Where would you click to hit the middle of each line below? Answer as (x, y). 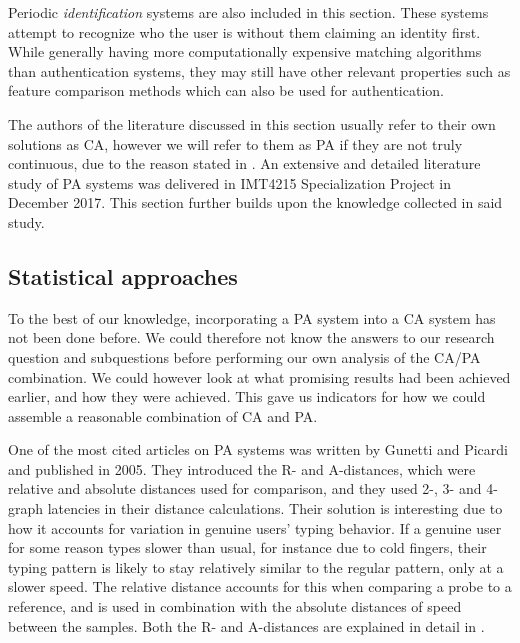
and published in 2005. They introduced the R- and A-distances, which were (242, 468)
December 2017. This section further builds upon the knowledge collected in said (255, 202)
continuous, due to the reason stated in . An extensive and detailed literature (244, 163)
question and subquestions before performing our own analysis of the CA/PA (244, 356)
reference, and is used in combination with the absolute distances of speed (235, 606)
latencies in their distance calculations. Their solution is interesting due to (275, 508)
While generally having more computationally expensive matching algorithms (245, 51)
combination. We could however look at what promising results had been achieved (259, 376)
